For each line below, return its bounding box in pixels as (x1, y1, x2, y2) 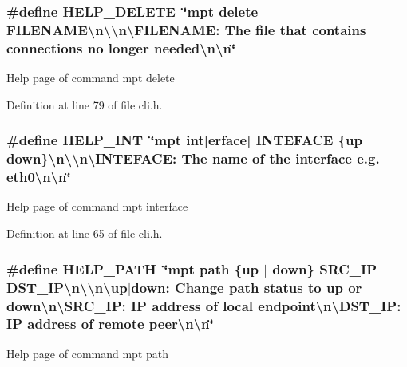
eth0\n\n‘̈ (6, 167, 71, 187)
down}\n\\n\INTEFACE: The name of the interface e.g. (6, 148, 380, 168)
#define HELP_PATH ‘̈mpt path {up (6, 258, 259, 278)
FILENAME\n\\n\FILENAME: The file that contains (6, 19, 366, 39)
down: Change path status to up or (131, 277, 362, 297)
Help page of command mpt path (6, 345, 168, 361)
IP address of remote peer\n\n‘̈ (6, 314, 214, 333)
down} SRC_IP (272, 258, 377, 278)
